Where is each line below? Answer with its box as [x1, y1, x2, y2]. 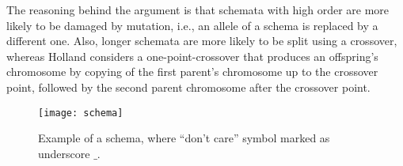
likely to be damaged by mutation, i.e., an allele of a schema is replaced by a [6, 17, 378, 33]
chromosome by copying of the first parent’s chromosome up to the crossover [6, 63, 378, 80]
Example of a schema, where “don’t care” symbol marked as [38, 130, 330, 146]
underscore [38, 145, 90, 161]
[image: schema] [38, 107, 124, 119]
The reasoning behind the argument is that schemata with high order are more [6, 2, 390, 17]
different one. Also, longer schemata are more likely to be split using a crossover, [6, 32, 397, 49]
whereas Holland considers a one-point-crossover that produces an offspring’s [6, 47, 378, 64]
